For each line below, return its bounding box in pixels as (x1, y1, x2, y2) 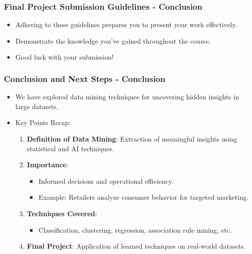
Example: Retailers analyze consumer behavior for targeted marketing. (38, 192, 249, 202)
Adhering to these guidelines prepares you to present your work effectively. (15, 19, 237, 30)
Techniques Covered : (27, 208, 97, 218)
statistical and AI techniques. (27, 143, 114, 153)
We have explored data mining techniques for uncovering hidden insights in (15, 92, 239, 102)
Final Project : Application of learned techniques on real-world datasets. (27, 241, 246, 251)
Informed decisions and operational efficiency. (38, 175, 173, 186)
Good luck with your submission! (15, 52, 114, 62)
